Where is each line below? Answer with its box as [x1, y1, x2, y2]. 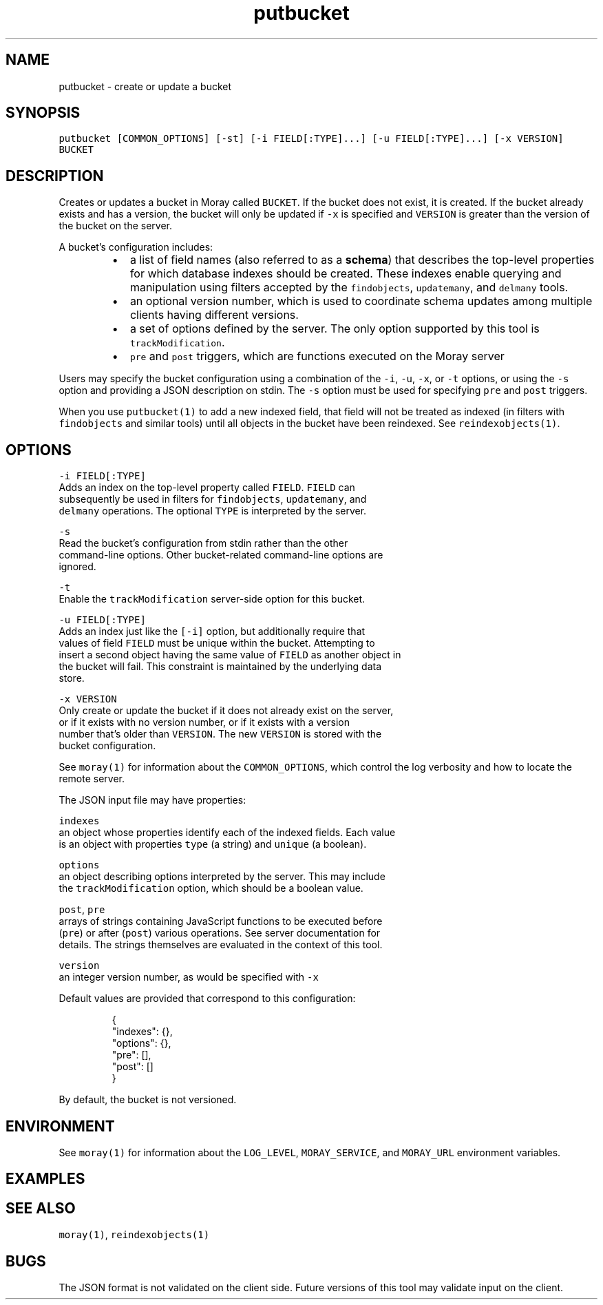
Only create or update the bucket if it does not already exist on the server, [59, 704, 394, 717]
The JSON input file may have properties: [59, 794, 246, 806]
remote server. [59, 773, 125, 785]
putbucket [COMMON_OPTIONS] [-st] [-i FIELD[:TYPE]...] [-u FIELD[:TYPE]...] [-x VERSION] [59, 133, 564, 145]
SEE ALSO [6, 1199, 76, 1217]
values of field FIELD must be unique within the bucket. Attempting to [59, 637, 375, 649]
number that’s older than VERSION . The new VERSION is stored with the [59, 728, 382, 740]
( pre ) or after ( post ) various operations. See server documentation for [59, 927, 381, 939]
